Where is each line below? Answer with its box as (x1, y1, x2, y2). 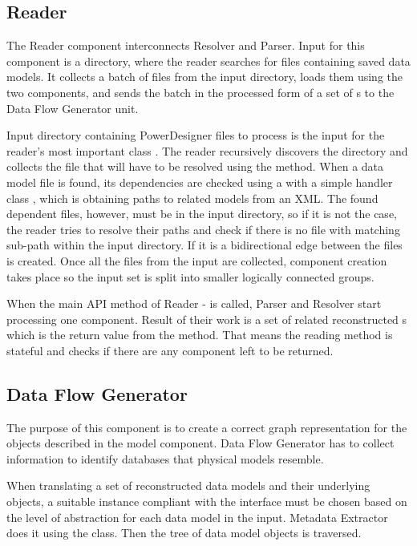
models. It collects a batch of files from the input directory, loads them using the (6, 68, 403, 85)
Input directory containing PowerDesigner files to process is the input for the (6, 127, 385, 144)
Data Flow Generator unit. (6, 99, 139, 116)
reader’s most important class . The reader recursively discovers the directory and (6, 142, 408, 159)
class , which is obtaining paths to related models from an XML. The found (6, 189, 379, 206)
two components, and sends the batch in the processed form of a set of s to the (6, 83, 395, 100)
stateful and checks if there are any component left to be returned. (6, 342, 334, 358)
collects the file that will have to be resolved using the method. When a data (6, 158, 384, 175)
